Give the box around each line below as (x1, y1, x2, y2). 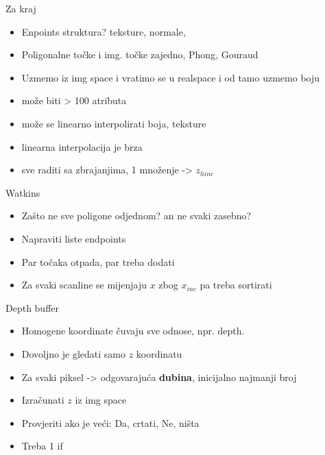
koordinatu (136, 346, 182, 360)
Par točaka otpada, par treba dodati (21, 254, 175, 269)
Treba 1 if (21, 439, 63, 453)
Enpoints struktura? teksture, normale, (21, 24, 186, 38)
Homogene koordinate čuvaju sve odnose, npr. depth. (21, 323, 245, 338)
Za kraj (5, 1, 36, 15)
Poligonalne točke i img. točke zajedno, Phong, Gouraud (21, 47, 258, 62)
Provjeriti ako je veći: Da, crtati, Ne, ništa (21, 415, 200, 430)
